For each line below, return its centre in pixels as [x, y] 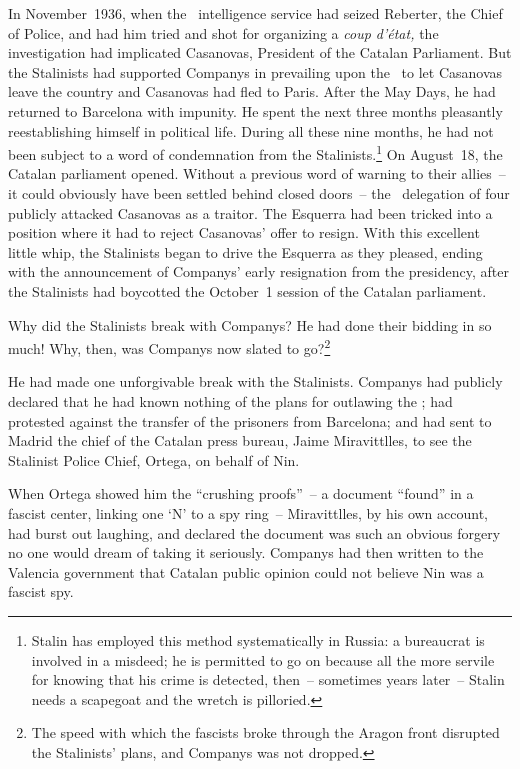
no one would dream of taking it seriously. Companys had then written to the [246, 552]
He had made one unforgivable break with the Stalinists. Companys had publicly [255, 381]
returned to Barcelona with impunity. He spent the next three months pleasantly [255, 110]
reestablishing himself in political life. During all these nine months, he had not [251, 130]
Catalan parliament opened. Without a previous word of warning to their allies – [257, 173]
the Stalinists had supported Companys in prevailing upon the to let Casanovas [255, 71]
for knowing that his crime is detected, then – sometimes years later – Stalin [268, 679]
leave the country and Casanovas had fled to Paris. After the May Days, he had [252, 91]
